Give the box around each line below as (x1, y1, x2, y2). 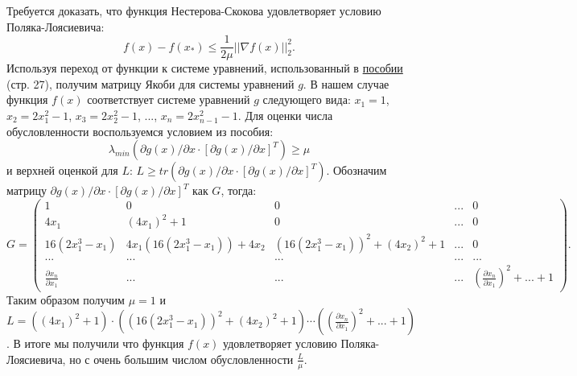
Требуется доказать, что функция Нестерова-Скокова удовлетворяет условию (6, 2, 381, 19)
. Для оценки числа (237, 107, 333, 124)
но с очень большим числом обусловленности (69, 350, 294, 367)
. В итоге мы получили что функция (6, 335, 184, 352)
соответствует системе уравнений (87, 91, 250, 108)
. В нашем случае (303, 75, 389, 92)
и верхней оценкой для (6, 162, 118, 179)
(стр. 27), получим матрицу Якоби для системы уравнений (6, 75, 295, 92)
